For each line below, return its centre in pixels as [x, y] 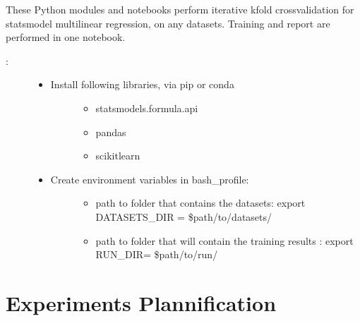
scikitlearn [118, 156]
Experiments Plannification [141, 302]
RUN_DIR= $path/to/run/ [157, 254]
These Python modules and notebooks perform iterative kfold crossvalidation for [180, 9]
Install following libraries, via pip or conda [142, 84]
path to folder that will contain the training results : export [224, 240]
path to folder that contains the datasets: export [200, 203]
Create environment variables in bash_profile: [150, 179]
